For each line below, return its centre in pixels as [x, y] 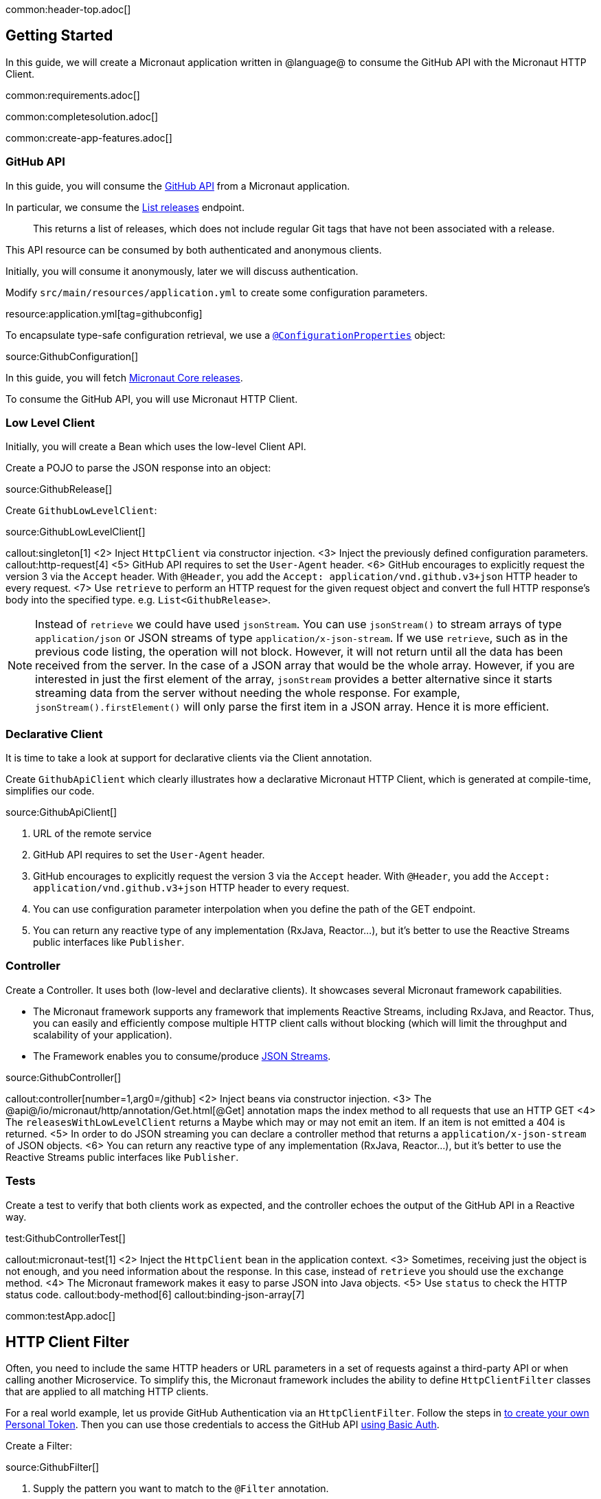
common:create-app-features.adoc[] [89, 137]
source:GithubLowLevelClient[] [76, 532]
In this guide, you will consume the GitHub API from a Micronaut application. [178, 186]
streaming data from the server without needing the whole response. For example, [248, 693]
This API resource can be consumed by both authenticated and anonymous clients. [194, 249]
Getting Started [59, 36]
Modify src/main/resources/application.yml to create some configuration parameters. [217, 292]
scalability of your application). [103, 1034]
